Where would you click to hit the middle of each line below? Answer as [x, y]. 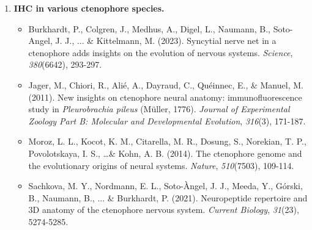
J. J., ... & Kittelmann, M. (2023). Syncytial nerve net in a [166, 41]
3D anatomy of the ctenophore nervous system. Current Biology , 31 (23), [164, 210]
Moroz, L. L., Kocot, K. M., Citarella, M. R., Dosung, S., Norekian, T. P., [167, 141]
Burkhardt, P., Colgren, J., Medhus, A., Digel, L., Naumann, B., [149, 28]
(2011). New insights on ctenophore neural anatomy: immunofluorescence [165, 97]
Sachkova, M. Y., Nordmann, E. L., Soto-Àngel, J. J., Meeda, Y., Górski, [165, 186]
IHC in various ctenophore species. [89, 8]
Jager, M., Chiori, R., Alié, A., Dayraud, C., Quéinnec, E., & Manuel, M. [166, 84]
